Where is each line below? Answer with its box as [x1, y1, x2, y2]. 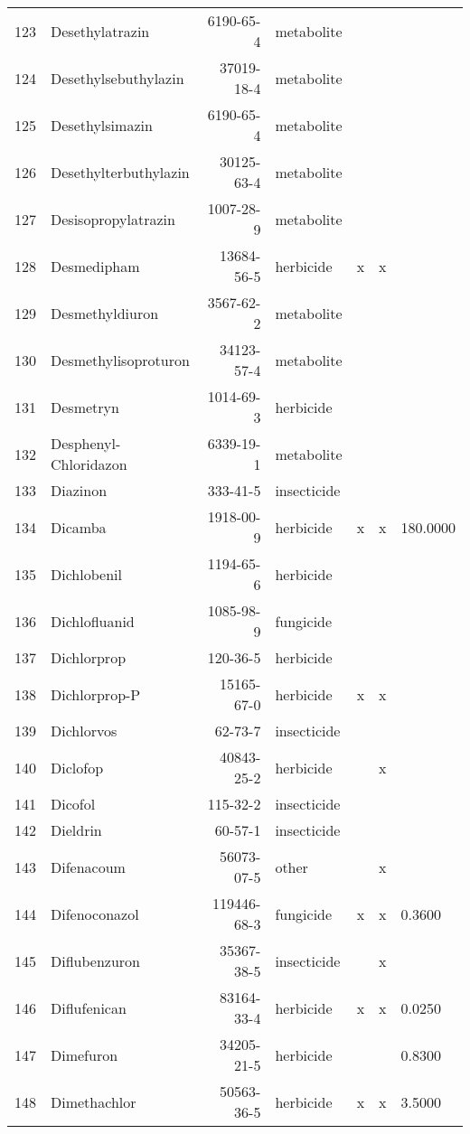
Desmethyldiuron [51, 302, 159, 323]
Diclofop [51, 756, 104, 778]
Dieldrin [51, 820, 102, 840]
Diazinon [51, 480, 108, 501]
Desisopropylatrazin [51, 208, 175, 230]
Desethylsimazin [51, 114, 153, 136]
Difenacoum [51, 856, 126, 877]
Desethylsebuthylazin [51, 67, 184, 89]
